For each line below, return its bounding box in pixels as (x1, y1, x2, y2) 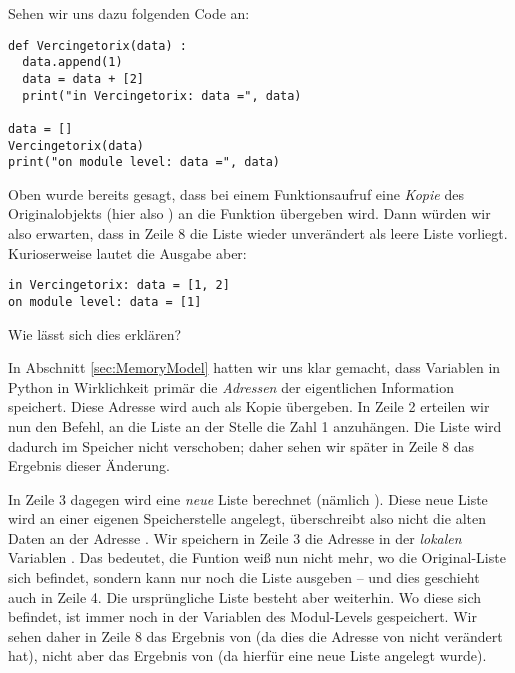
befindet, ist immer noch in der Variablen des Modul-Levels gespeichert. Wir (8, 606, 477, 627)
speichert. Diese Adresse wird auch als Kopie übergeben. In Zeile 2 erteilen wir (8, 396, 490, 417)
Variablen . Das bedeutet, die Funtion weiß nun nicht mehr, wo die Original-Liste (8, 547, 506, 568)
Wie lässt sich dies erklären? (8, 323, 182, 344)
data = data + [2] (22, 71, 145, 86)
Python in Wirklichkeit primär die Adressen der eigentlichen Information (8, 376, 454, 397)
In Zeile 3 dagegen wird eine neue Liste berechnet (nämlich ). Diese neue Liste (8, 488, 488, 509)
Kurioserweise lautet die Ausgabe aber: (8, 242, 247, 263)
